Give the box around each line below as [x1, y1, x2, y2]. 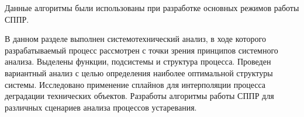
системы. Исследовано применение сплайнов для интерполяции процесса [5, 78, 266, 90]
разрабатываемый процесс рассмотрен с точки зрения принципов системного [5, 44, 278, 56]
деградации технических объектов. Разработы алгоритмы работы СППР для [5, 90, 274, 102]
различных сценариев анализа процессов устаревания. [5, 101, 197, 113]
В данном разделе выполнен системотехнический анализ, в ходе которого [5, 33, 266, 45]
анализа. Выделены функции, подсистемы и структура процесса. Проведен [5, 55, 271, 68]
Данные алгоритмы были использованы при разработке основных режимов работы [5, 2, 299, 13]
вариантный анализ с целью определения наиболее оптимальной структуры [5, 66, 273, 79]
